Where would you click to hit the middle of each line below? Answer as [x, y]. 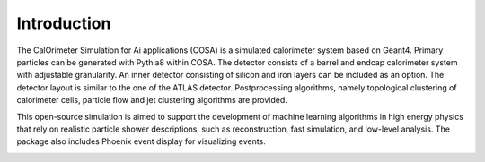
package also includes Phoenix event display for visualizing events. [141, 141]
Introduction [64, 23]
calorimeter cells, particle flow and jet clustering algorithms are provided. [152, 100]
